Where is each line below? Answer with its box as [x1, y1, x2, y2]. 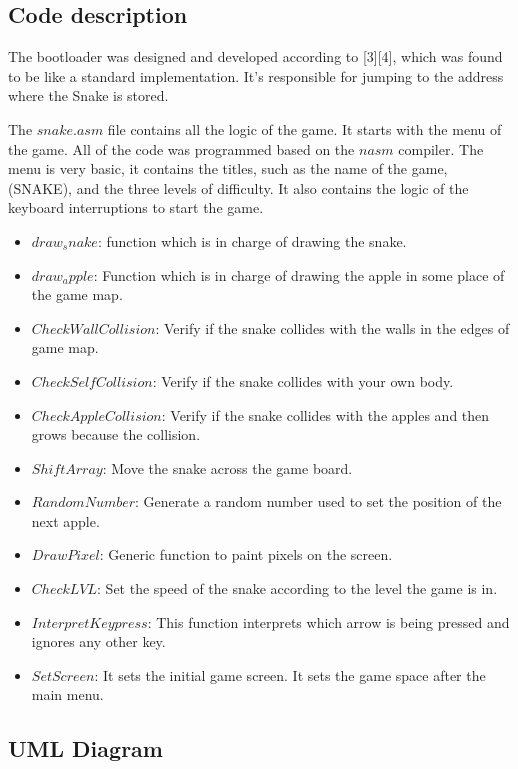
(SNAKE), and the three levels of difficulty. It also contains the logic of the [8, 177, 469, 198]
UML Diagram [8, 733, 163, 764]
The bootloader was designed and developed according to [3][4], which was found [8, 46, 503, 67]
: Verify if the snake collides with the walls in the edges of [155, 317, 510, 338]
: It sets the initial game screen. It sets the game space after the [94, 664, 486, 685]
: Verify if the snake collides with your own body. [152, 370, 454, 391]
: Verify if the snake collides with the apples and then [161, 404, 490, 425]
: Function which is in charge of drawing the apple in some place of [93, 264, 505, 285]
